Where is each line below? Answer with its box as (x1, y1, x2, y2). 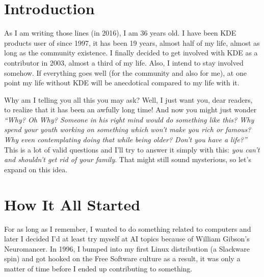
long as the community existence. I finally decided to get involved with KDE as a (4, 47, 258, 58)
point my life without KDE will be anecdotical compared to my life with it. (4, 77, 240, 88)
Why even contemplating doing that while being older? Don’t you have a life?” (4, 134, 247, 145)
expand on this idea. (4, 164, 68, 174)
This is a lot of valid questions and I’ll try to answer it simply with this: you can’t (4, 144, 260, 155)
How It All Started (4, 194, 141, 214)
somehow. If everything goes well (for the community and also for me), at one (4, 67, 247, 78)
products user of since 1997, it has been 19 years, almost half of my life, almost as (4, 37, 260, 48)
